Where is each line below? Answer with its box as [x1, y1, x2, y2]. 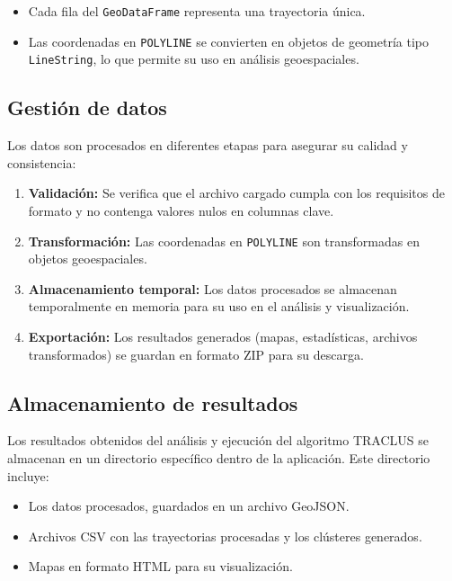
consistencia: [7, 153, 76, 172]
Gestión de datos [7, 94, 167, 121]
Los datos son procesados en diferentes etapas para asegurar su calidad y [7, 136, 408, 155]
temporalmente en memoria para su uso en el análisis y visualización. [28, 297, 410, 316]
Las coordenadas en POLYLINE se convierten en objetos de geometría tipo [28, 31, 429, 50]
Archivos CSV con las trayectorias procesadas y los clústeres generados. [28, 526, 422, 545]
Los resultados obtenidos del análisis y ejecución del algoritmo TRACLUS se [7, 431, 429, 450]
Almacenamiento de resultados [7, 389, 298, 416]
